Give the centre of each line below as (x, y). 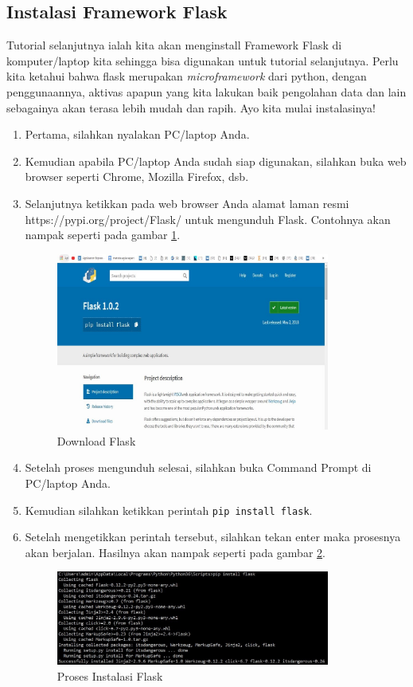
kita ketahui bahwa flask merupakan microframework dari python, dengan (187, 76)
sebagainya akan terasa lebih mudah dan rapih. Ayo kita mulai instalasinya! (191, 107)
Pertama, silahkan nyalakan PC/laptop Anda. (137, 134)
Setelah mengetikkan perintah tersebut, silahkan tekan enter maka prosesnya (213, 537)
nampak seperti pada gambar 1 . (103, 235)
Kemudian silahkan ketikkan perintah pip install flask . (169, 510)
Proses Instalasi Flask (110, 675)
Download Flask (96, 440)
